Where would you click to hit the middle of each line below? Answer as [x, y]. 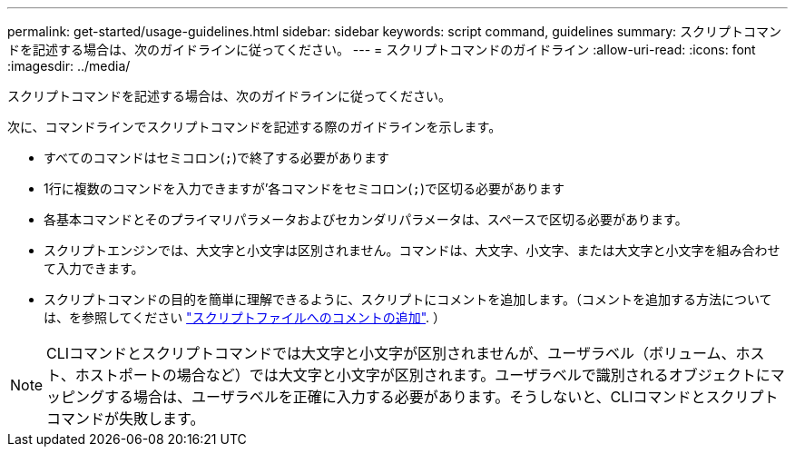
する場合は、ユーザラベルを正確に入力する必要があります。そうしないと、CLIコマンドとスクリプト [442, 397]
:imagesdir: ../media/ [69, 66]
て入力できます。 [94, 268]
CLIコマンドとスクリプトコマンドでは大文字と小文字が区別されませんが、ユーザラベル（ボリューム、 [391, 353]
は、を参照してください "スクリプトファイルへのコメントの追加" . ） [245, 317]
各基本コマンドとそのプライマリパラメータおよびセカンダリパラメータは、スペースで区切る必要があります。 [366, 219]
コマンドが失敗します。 [126, 419]
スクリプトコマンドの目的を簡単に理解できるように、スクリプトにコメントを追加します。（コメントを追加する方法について [408, 299]
